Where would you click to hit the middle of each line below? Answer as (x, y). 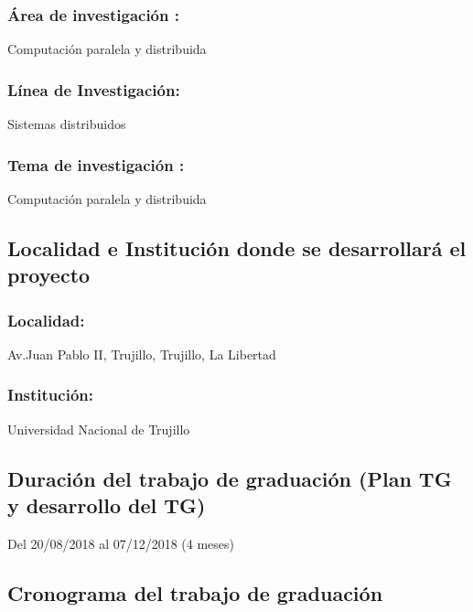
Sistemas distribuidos (67, 124)
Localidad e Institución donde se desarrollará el (237, 247)
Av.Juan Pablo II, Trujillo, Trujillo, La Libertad (142, 354)
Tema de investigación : (96, 164)
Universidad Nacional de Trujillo (99, 429)
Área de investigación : (93, 14)
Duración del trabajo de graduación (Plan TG (230, 478)
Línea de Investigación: (94, 89)
